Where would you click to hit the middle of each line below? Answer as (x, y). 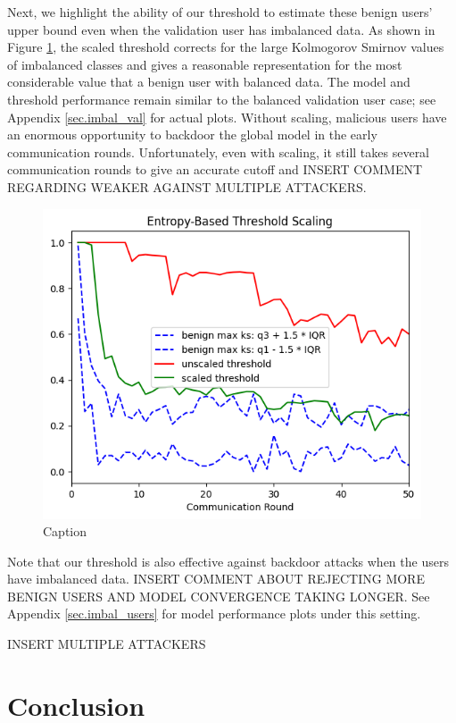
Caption (65, 531)
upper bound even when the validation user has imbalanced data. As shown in (221, 29)
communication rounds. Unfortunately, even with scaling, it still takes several (219, 151)
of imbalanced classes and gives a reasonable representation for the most (205, 64)
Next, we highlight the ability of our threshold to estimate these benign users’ (220, 12)
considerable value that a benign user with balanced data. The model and (209, 82)
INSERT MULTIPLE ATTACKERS (107, 644)
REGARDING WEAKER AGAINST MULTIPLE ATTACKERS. (187, 186)
